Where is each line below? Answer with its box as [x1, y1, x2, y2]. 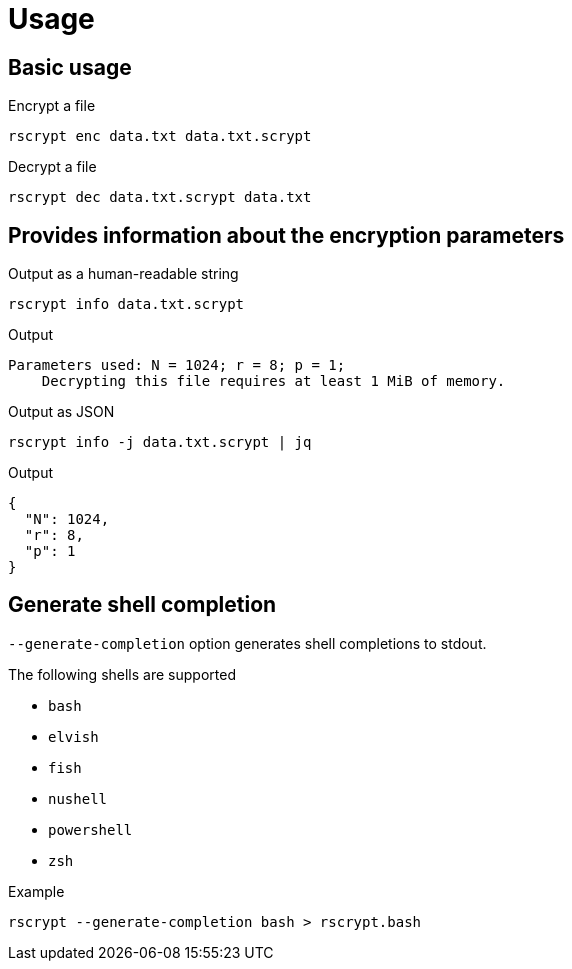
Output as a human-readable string [8, 265, 239, 283]
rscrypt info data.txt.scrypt [8, 296, 245, 313]
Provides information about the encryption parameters [8, 222, 565, 248]
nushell [48, 790, 108, 807]
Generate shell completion [8, 592, 277, 618]
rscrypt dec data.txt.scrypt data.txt [8, 189, 312, 206]
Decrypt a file [8, 158, 97, 176]
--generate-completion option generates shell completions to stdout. [8, 634, 487, 652]
